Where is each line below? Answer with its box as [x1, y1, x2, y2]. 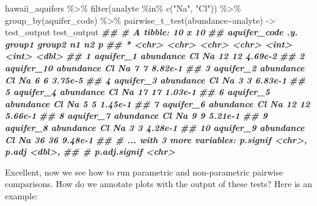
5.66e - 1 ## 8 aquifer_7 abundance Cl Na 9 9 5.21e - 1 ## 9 [5, 109, 268, 122]
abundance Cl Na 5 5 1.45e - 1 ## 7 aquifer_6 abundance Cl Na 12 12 [5, 97, 310, 110]
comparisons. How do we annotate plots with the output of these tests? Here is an [5, 177, 313, 190]
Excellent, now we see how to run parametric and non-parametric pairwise [5, 165, 283, 178]
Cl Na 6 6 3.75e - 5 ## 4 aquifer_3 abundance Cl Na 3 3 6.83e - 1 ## [5, 73, 306, 86]
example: [5, 189, 38, 202]
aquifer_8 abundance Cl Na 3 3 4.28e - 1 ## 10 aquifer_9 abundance [5, 121, 305, 133]
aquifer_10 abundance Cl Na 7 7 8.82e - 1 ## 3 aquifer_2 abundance [5, 61, 305, 74]
